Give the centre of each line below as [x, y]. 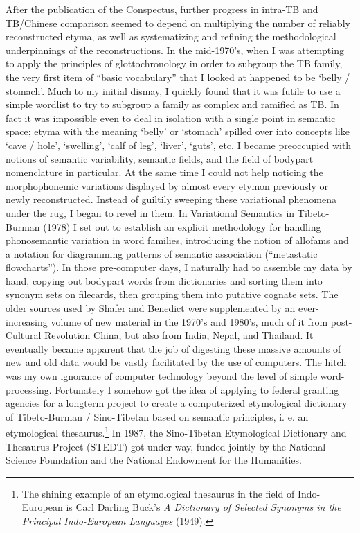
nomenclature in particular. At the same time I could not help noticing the [164, 172]
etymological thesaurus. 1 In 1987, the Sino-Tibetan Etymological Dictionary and [176, 432]
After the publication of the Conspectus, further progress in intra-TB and [162, 9]
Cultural [24, 335]
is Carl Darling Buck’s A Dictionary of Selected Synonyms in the [204, 507]
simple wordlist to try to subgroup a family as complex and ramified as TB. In [172, 104]
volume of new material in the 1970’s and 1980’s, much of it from [189, 321]
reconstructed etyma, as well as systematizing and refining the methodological [171, 36]
